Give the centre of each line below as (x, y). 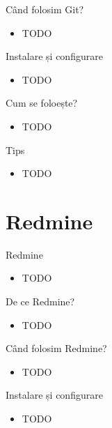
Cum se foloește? (42, 103)
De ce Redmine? (40, 301)
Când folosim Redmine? (56, 348)
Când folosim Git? (45, 9)
